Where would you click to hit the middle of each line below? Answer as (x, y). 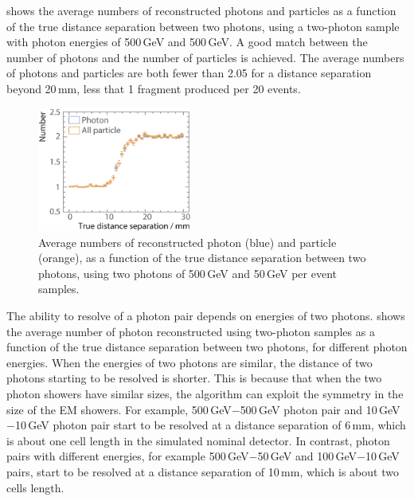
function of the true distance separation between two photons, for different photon (207, 347)
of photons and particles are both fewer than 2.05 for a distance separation (189, 73)
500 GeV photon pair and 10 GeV (320, 409)
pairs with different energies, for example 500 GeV (128, 456)
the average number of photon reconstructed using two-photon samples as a (191, 331)
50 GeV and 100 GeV (307, 456)
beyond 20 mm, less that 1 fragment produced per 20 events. (154, 88)
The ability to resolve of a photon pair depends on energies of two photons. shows (206, 315)
